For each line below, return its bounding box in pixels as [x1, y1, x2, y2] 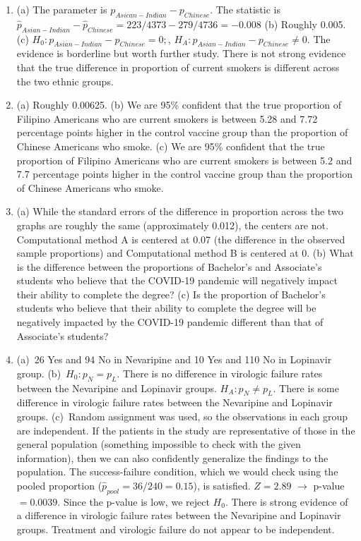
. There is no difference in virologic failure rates [117, 365, 323, 380]
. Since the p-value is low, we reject [57, 494, 210, 509]
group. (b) [16, 365, 61, 380]
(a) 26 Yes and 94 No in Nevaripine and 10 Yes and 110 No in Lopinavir [16, 352, 332, 367]
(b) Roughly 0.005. [264, 16, 346, 31]
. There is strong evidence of [225, 494, 348, 509]
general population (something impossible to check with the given [16, 437, 301, 451]
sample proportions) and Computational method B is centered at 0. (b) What [16, 245, 354, 260]
